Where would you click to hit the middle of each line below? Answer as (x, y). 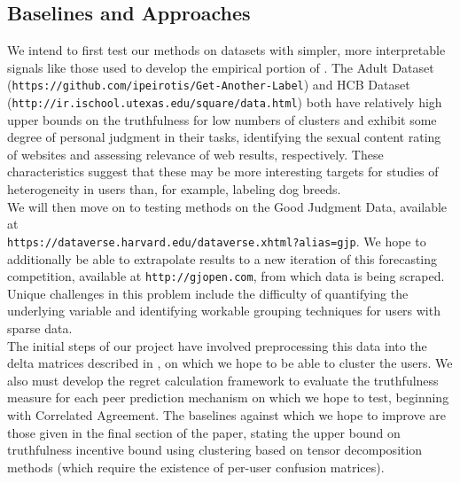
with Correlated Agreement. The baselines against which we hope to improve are (227, 414)
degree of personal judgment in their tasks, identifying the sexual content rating (224, 137)
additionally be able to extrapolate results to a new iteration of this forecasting (222, 258)
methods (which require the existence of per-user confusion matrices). (196, 467)
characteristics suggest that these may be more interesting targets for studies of (223, 171)
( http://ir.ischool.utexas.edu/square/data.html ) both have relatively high (225, 102)
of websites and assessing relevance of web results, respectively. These (195, 154)
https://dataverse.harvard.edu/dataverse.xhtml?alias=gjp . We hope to (217, 241)
